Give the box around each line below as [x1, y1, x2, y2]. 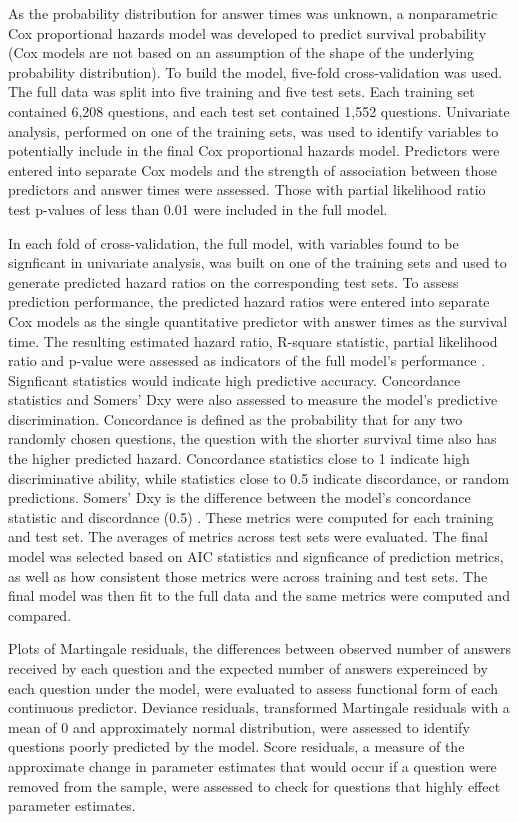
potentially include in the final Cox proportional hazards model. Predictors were [8, 140, 500, 161]
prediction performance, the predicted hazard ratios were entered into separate [8, 291, 490, 312]
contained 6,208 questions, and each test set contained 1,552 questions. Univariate [8, 100, 510, 121]
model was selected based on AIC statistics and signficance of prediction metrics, [8, 546, 504, 567]
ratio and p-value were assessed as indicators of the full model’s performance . [8, 350, 486, 371]
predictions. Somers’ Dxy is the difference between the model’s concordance [8, 487, 471, 508]
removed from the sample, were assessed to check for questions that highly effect [8, 775, 501, 796]
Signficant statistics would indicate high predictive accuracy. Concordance [8, 369, 461, 390]
